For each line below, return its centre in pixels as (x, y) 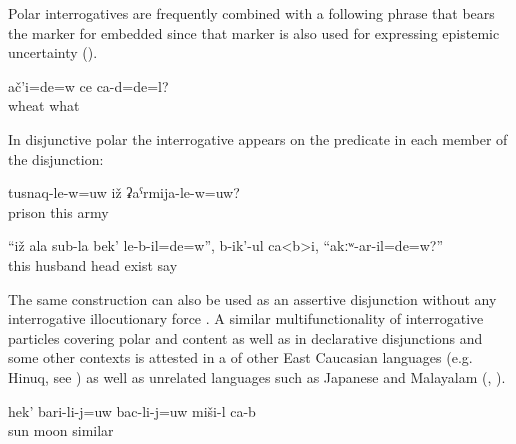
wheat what (44, 105)
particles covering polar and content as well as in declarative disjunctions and (245, 337)
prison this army (58, 211)
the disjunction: (56, 158)
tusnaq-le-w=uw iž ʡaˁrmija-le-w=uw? (124, 192)
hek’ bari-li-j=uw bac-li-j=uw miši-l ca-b (132, 410)
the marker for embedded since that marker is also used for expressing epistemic (254, 32)
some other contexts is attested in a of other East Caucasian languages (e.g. (240, 357)
